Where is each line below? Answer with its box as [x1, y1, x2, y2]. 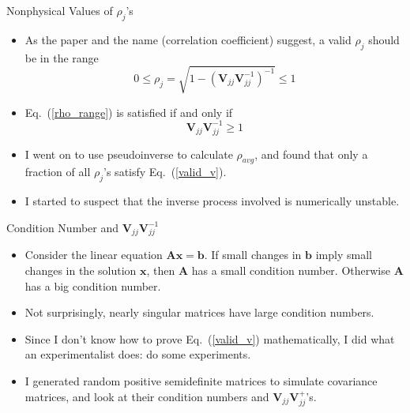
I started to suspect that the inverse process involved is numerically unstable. [24, 193, 400, 209]
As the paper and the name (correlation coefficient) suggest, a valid [24, 31, 352, 47]
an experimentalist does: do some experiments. [24, 346, 251, 362]
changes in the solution [24, 262, 137, 279]
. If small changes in [204, 246, 302, 263]
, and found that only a [254, 145, 368, 162]
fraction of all [24, 163, 91, 180]
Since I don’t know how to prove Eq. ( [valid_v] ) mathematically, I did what [24, 330, 395, 347]
